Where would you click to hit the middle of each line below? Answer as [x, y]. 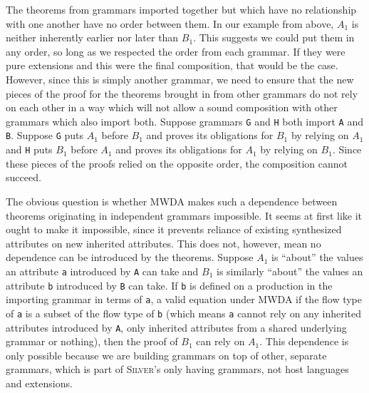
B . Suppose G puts [45, 135]
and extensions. [39, 383]
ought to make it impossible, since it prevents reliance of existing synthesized [174, 229]
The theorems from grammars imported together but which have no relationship [181, 9]
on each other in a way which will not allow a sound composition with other [172, 107]
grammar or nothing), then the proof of [92, 341]
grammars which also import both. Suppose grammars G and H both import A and [185, 121]
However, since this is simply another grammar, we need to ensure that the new [180, 79]
